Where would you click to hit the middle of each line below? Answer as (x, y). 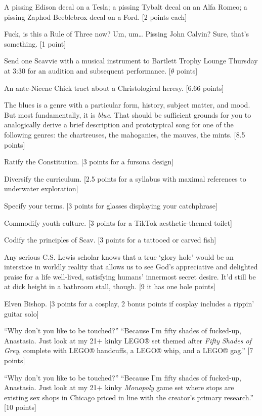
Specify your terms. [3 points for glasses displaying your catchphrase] (111, 205)
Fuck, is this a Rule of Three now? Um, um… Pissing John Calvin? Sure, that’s (126, 34)
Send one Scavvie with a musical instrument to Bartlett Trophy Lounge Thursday (131, 61)
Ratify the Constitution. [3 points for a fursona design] (89, 162)
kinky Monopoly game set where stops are (169, 387)
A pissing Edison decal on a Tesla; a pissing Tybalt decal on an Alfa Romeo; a (126, 7)
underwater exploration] (41, 188)
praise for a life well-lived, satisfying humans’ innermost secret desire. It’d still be (130, 276)
